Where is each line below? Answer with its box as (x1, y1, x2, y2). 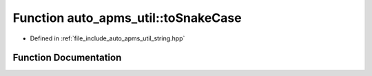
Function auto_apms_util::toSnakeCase (12, 10, 242, 25)
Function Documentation (12, 52, 122, 64)
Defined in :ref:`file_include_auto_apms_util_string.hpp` (30, 34, 185, 42)
